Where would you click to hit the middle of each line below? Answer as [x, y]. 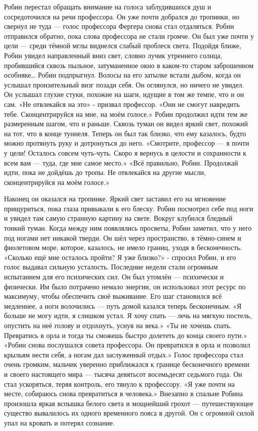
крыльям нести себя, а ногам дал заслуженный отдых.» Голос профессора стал [124, 354]
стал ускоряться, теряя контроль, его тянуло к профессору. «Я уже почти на [120, 384]
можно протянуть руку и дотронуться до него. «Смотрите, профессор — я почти [127, 143]
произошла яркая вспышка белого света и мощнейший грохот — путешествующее [129, 403]
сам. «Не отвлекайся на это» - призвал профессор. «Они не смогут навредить [122, 104]
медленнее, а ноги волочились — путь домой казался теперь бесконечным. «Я [123, 305]
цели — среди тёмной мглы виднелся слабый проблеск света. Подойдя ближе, [123, 45]
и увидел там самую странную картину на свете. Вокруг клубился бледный [118, 218]
